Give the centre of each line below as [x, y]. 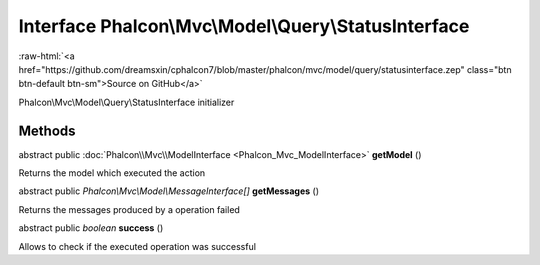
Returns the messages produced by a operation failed [129, 209]
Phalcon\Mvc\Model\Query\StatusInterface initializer [126, 102]
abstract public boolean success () [91, 228]
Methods [47, 130]
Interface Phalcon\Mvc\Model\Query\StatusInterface [244, 26]
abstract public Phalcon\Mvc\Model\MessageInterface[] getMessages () [169, 191]
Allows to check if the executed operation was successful [137, 246]
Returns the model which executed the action [112, 173]
